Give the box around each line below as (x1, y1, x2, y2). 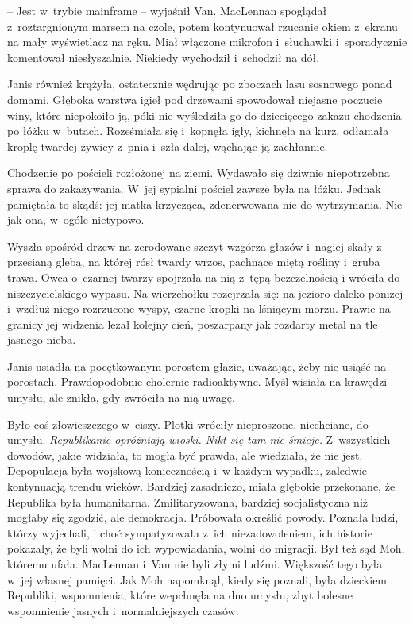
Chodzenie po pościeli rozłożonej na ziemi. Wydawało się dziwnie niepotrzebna (7, 164, 390, 181)
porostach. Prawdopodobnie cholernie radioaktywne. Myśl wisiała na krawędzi (7, 373, 388, 390)
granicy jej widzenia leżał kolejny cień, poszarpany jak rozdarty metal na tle (7, 315, 378, 332)
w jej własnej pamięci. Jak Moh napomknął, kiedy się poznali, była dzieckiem (7, 571, 388, 587)
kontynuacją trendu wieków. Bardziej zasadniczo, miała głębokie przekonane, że (7, 478, 396, 495)
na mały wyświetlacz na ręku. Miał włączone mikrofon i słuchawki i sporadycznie (7, 33, 407, 50)
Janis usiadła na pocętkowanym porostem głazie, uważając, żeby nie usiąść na (7, 357, 387, 374)
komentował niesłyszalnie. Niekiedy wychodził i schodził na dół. (7, 48, 320, 65)
